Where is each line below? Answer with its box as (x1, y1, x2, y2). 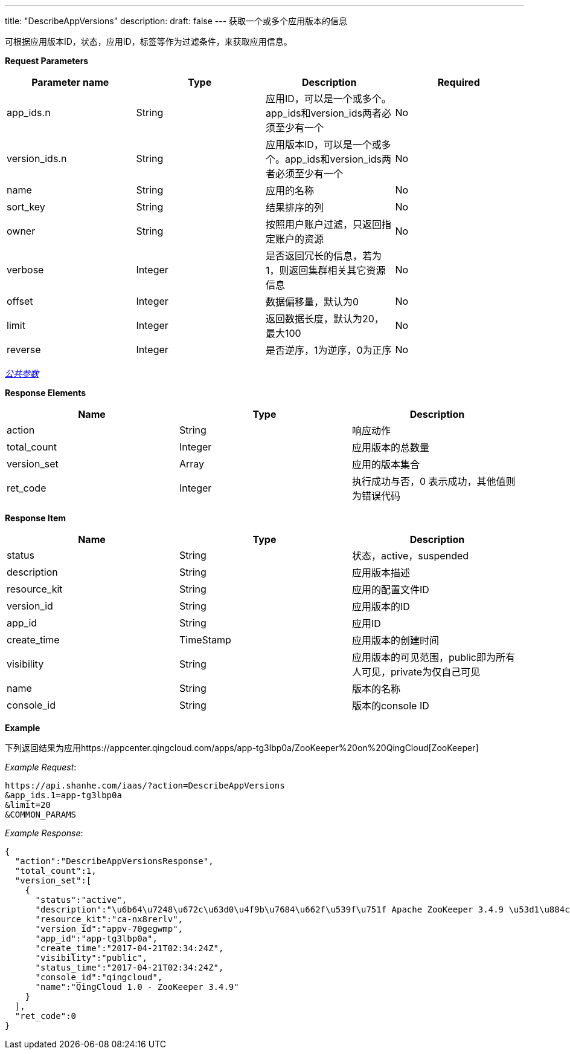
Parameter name (31, 76, 109, 88)
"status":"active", (35, 895, 127, 905)
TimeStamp (179, 634, 231, 646)
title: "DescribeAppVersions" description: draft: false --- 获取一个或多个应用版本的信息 (5, 16, 348, 26)
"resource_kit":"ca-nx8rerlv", (35, 914, 184, 924)
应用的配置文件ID (351, 584, 429, 596)
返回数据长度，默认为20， (266, 313, 384, 325)
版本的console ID (351, 700, 429, 712)
